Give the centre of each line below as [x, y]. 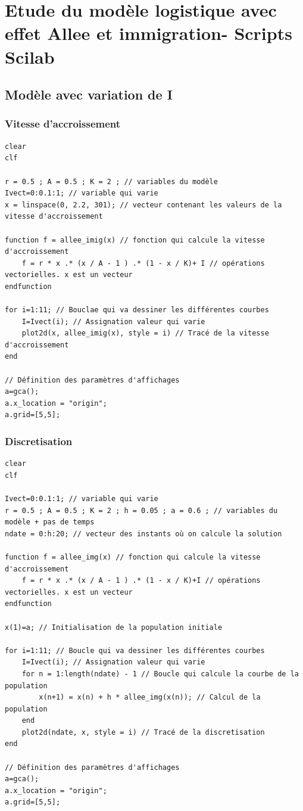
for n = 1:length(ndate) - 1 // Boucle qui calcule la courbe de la [160, 674]
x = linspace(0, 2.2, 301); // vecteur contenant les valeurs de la [143, 205]
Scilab [30, 56]
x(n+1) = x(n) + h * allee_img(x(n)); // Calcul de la [150, 697]
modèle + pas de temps [50, 522]
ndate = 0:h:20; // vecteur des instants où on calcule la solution [143, 534]
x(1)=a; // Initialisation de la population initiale [114, 627]
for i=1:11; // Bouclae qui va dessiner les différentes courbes [137, 310]
